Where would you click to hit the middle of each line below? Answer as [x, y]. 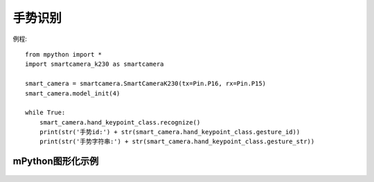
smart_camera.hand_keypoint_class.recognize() [120, 122]
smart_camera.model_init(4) [73, 93]
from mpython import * [64, 54]
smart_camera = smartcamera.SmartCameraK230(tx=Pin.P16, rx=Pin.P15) [146, 84]
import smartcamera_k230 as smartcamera [95, 64]
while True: [45, 113]
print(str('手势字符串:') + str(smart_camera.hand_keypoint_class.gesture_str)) [177, 142]
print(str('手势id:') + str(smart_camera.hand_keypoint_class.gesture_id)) [170, 132]
